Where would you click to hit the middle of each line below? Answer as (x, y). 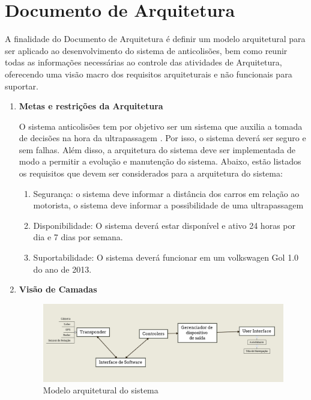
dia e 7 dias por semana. (78, 237)
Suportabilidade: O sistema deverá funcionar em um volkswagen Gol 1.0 (166, 257)
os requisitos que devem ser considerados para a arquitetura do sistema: (151, 173)
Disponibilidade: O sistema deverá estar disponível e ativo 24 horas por (164, 225)
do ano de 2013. (62, 269)
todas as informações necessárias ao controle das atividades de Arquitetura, (143, 62)
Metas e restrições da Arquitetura (91, 106)
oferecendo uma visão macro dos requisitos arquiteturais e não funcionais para (149, 74)
